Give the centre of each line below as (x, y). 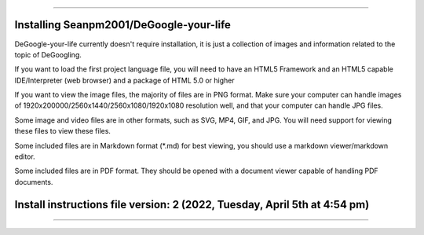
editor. (25, 156)
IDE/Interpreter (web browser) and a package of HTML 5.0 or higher (124, 80)
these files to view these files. (63, 131)
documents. (34, 182)
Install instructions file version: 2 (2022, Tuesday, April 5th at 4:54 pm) (192, 204)
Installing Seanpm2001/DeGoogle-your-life (123, 25)
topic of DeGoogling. (48, 54)
